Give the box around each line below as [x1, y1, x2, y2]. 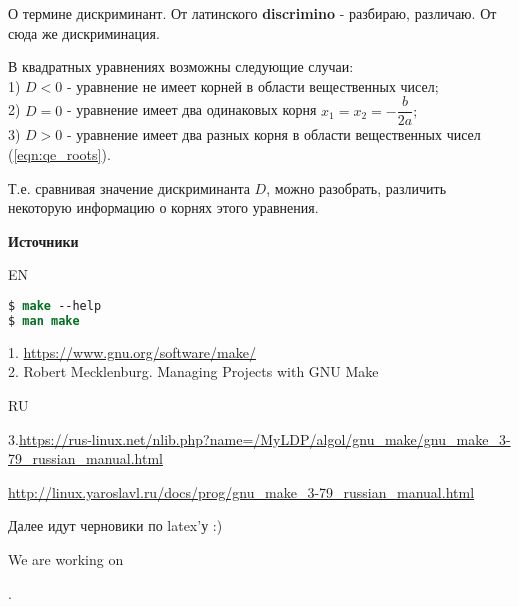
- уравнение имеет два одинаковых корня [67, 99, 317, 120]
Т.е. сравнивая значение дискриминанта [8, 177, 250, 198]
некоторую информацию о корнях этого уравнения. [8, 197, 319, 218]
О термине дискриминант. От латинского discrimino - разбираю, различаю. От [8, 3, 497, 23]
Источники [8, 230, 79, 251]
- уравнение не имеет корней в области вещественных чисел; [67, 75, 439, 96]
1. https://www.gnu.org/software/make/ [8, 341, 256, 362]
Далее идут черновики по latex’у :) [8, 515, 223, 536]
